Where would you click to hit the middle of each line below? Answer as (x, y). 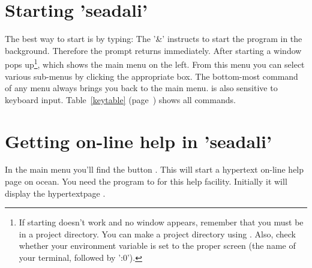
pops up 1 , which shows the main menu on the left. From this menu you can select (155, 63)
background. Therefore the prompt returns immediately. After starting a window (153, 50)
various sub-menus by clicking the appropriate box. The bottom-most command (151, 76)
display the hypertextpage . (55, 193)
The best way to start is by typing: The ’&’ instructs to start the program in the (154, 39)
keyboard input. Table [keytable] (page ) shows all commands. (120, 99)
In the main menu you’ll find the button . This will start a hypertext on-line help (154, 169)
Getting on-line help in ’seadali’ (138, 141)
